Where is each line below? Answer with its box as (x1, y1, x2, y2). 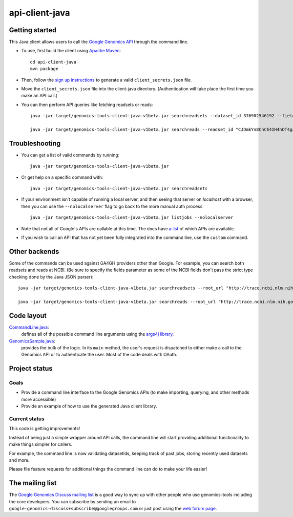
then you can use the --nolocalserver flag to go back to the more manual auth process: (21, 203, 204, 209)
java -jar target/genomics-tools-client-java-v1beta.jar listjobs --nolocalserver (30, 215, 233, 220)
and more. (9, 457, 30, 463)
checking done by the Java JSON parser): (9, 274, 94, 280)
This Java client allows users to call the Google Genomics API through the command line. (9, 39, 188, 45)
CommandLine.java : (9, 324, 49, 330)
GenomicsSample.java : (9, 338, 56, 344)
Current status (9, 415, 45, 422)
